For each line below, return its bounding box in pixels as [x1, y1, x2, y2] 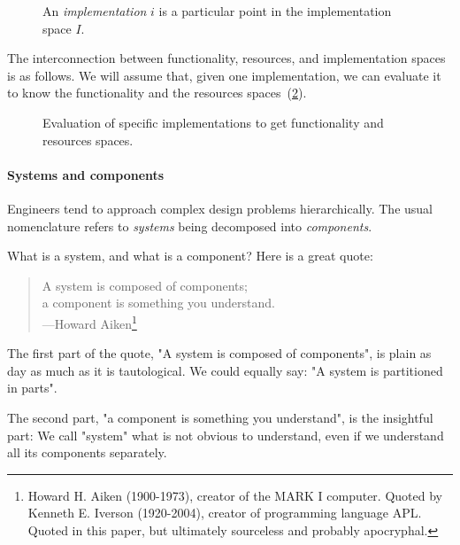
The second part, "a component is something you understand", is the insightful [7, 408, 433, 426]
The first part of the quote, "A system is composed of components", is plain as [7, 344, 432, 362]
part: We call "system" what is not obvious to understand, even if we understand [7, 425, 444, 444]
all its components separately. [7, 443, 167, 462]
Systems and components [7, 165, 165, 183]
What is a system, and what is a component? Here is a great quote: [7, 246, 373, 265]
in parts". [7, 378, 57, 397]
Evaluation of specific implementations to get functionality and [42, 113, 384, 131]
